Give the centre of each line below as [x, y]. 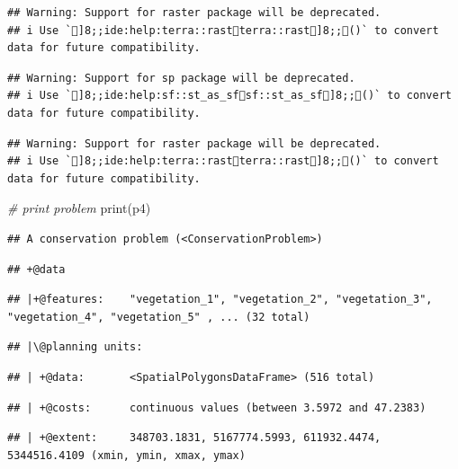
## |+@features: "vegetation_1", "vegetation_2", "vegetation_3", [220, 300]
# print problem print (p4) [79, 208]
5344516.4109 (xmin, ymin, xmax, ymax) [126, 455]
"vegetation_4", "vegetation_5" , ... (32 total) [159, 317]
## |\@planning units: [75, 347]
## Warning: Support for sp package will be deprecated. [181, 78]
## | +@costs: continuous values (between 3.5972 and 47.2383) [217, 407]
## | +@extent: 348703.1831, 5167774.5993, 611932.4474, [194, 438]
